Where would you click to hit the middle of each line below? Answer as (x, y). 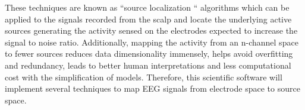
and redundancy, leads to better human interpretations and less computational (148, 65)
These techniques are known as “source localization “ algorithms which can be (147, 7)
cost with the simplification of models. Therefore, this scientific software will (144, 77)
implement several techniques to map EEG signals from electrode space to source (152, 88)
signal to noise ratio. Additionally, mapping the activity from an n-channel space (152, 42)
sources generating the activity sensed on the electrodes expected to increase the (151, 30)
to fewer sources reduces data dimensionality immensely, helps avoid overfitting (149, 54)
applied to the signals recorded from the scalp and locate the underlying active (148, 19)
